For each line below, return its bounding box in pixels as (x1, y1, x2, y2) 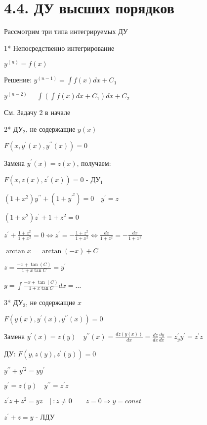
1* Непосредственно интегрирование (4, 42, 115, 53)
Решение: (4, 75, 32, 85)
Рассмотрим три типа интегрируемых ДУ (4, 26, 128, 37)
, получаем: (77, 157, 111, 168)
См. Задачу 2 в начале (4, 107, 71, 117)
